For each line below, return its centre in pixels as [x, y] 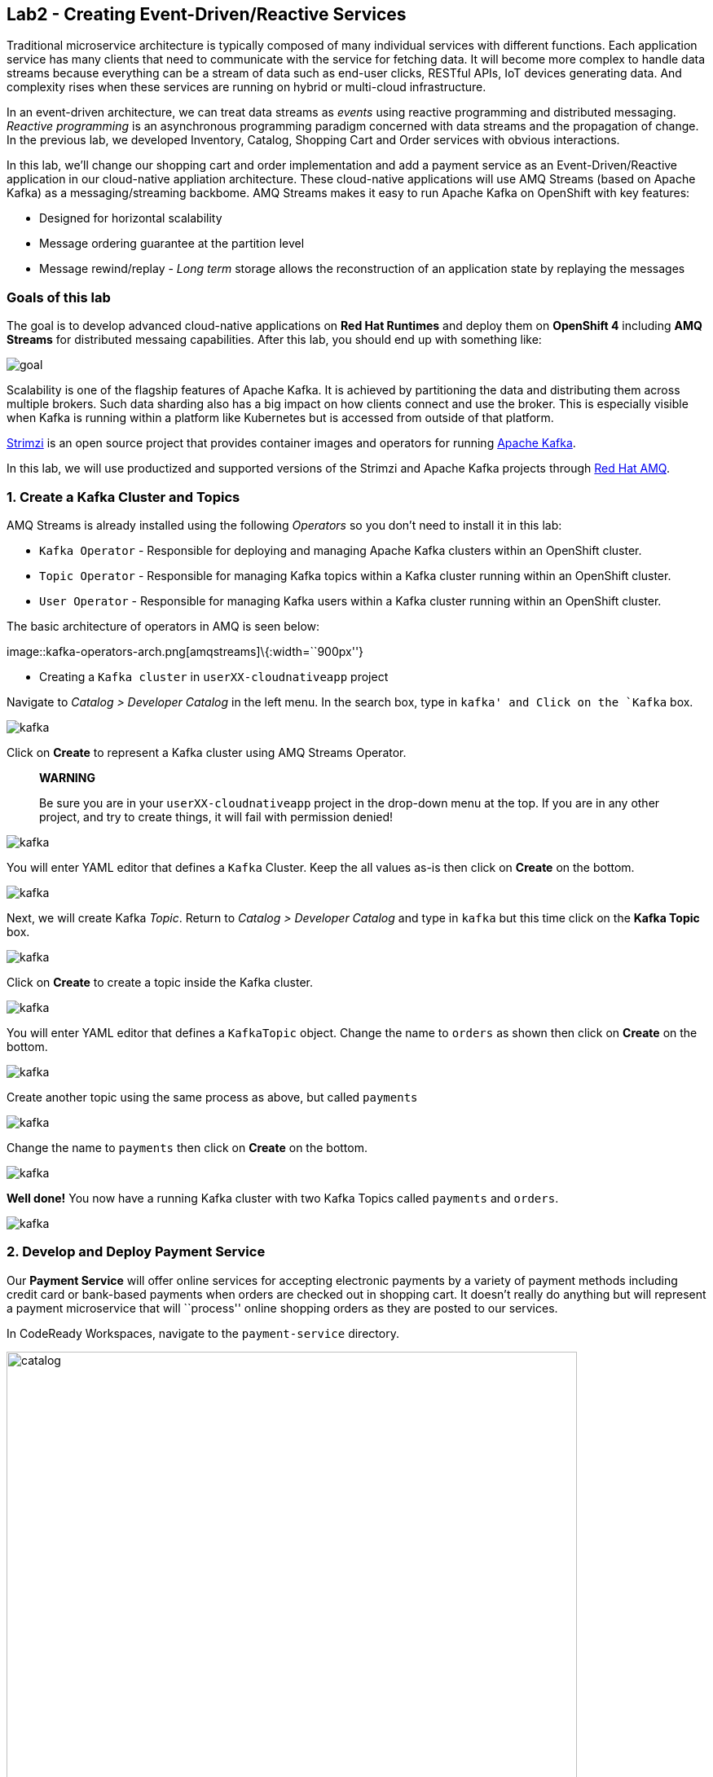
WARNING [67, 777]
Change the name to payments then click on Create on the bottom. [187, 1147]
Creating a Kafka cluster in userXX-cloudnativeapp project [214, 676]
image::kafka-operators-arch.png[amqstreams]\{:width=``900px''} [185, 651]
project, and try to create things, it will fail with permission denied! [216, 816]
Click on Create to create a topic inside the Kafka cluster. [160, 982]
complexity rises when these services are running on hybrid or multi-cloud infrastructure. [246, 87]
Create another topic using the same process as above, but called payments [212, 1097]
